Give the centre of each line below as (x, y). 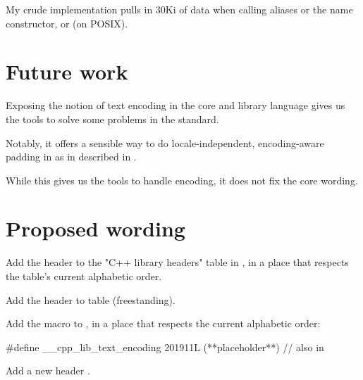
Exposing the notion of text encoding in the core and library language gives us (176, 105)
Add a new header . (48, 370)
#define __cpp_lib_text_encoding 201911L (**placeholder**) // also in (165, 347)
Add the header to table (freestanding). (91, 299)
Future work (67, 71)
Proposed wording (96, 228)
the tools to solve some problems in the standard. (112, 119)
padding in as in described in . (71, 157)
